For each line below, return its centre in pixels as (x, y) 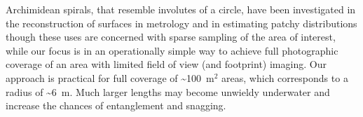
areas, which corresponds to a (285, 77)
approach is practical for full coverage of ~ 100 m (110, 77)
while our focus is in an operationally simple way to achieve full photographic (172, 50)
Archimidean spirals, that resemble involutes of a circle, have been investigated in (181, 9)
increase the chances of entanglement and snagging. (116, 105)
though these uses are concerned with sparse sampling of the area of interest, (171, 37)
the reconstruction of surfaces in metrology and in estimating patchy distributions (181, 23)
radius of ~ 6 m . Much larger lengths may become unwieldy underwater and (168, 91)
